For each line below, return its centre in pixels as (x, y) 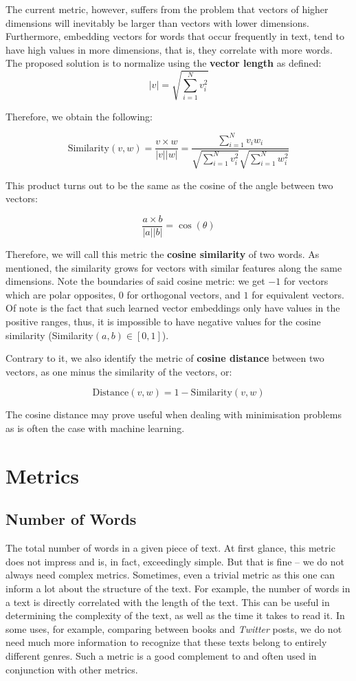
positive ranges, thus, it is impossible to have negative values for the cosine (163, 322)
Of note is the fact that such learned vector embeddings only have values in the (173, 308)
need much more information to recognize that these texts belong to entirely (166, 642)
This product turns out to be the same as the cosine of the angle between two (169, 185)
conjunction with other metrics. (72, 669)
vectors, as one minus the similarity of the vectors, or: (119, 371)
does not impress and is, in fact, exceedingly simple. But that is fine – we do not (175, 561)
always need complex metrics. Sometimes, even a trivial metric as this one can (170, 575)
